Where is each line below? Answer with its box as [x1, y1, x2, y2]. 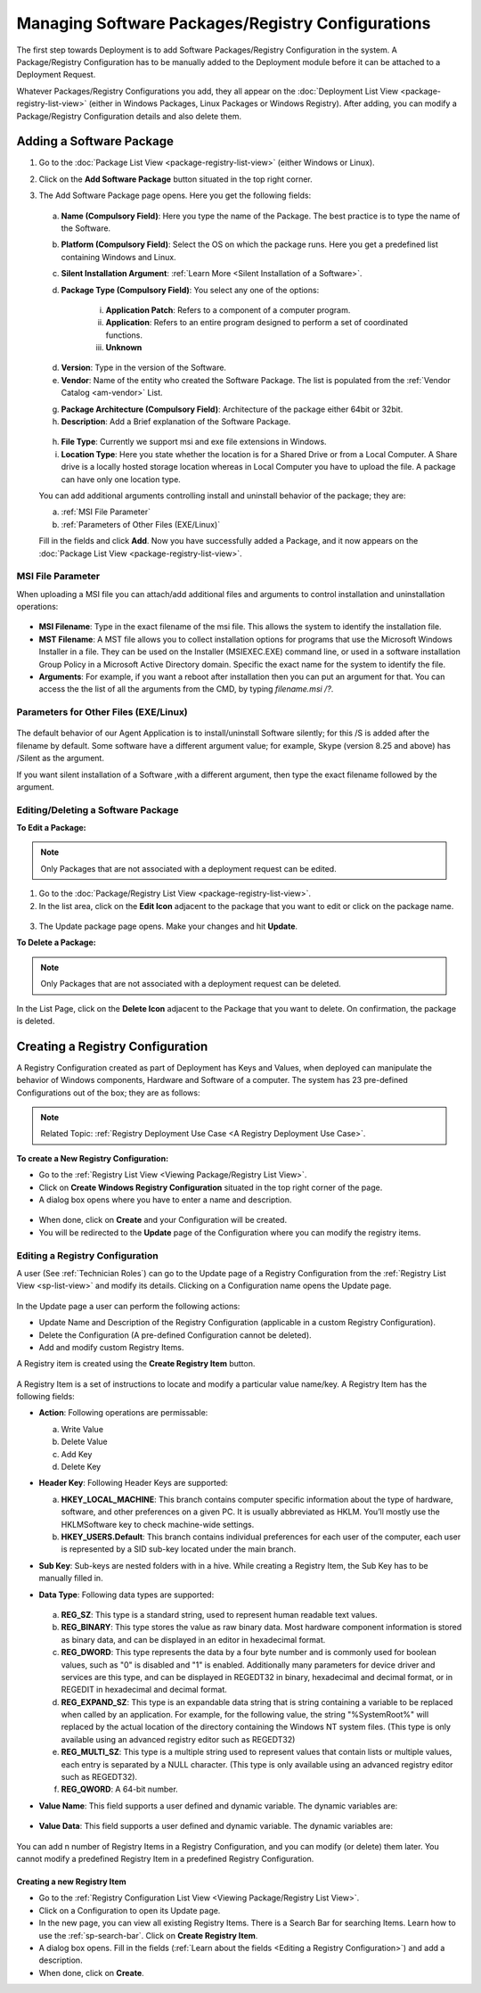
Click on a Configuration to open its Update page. [38, 1905, 221, 1915]
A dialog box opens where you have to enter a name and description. [38, 1194, 292, 1205]
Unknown [105, 342, 143, 353]
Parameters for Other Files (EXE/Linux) [16, 706, 189, 718]
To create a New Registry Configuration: [16, 1152, 169, 1163]
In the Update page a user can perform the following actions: [16, 1300, 240, 1311]
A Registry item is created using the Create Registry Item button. [16, 1358, 256, 1369]
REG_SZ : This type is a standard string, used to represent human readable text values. [61, 1609, 378, 1620]
